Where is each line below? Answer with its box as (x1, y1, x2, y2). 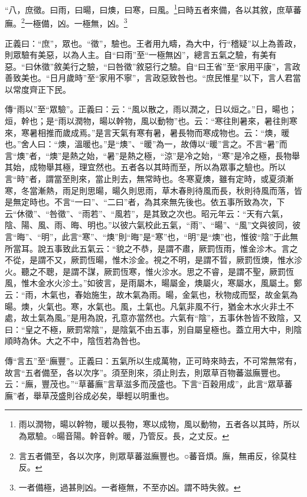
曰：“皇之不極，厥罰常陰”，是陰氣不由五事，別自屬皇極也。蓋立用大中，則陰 (5, 323, 302, 335)
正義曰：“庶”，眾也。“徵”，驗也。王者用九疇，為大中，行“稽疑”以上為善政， (5, 37, 301, 49)
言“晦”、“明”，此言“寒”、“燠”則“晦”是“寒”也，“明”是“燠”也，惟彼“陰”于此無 (5, 230, 298, 242)
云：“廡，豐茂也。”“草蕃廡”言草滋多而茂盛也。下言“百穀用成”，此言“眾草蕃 (5, 378, 293, 390)
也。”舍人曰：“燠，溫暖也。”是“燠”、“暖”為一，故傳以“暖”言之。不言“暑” (5, 138, 279, 150)
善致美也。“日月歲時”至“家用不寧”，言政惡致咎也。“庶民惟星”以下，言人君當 (5, 72, 301, 84)
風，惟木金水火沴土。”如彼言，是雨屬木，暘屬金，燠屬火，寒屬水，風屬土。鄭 (5, 277, 302, 289)
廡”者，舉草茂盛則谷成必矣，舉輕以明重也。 (5, 389, 174, 401)
